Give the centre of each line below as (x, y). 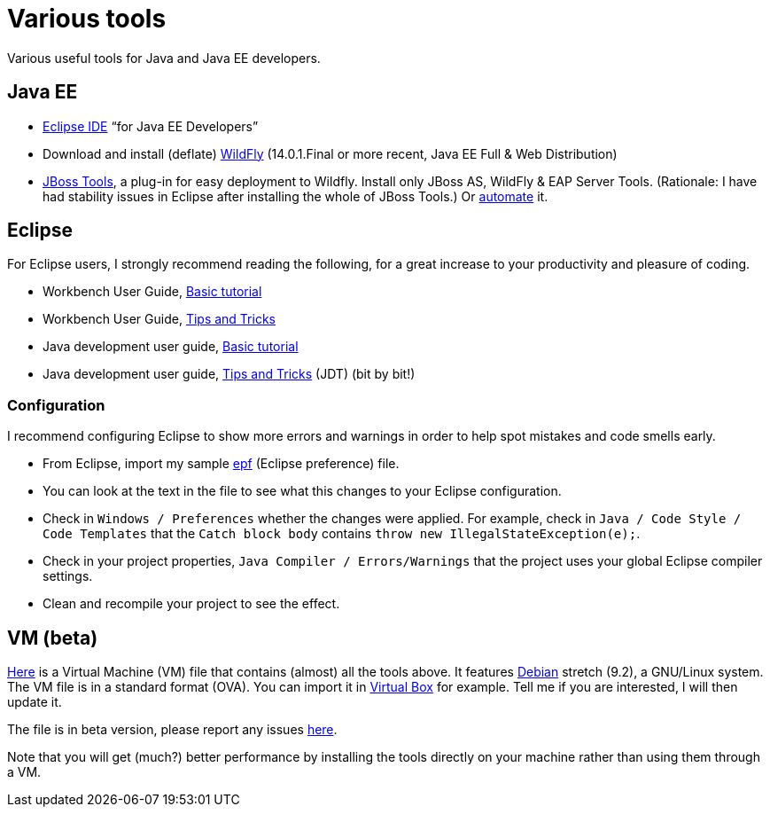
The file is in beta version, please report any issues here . (172, 730)
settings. (68, 576)
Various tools (87, 19)
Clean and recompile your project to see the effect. (191, 604)
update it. (35, 702)
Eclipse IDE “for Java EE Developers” (151, 126)
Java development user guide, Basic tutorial (171, 347)
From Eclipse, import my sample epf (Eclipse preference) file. (221, 464)
